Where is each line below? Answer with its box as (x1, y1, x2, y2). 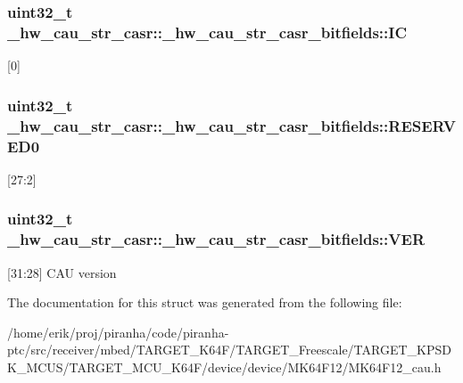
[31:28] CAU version (7, 263, 117, 281)
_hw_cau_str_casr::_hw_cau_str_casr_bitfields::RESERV (7, 114, 456, 136)
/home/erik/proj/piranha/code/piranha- (7, 322, 229, 341)
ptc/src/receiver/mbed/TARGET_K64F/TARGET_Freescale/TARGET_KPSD (7, 340, 451, 359)
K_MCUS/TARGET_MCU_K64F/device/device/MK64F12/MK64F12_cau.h (7, 357, 442, 376)
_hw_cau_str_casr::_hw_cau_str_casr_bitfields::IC (7, 20, 408, 43)
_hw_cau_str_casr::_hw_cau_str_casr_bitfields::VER (7, 228, 426, 250)
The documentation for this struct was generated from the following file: (7, 293, 402, 312)
